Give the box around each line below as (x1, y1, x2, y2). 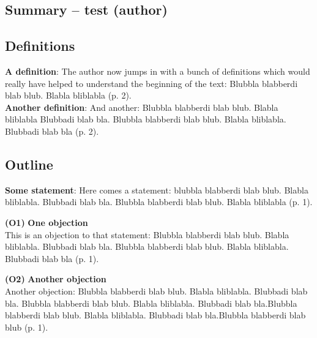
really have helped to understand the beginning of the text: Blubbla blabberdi (5, 77, 298, 89)
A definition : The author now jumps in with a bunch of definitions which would (5, 64, 310, 77)
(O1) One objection (5, 216, 88, 228)
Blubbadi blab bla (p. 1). (5, 252, 99, 265)
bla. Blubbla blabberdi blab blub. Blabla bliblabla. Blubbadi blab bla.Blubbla (5, 296, 297, 309)
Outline (5, 154, 53, 173)
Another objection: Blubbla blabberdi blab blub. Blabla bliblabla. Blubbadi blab (5, 284, 308, 297)
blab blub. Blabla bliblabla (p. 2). (5, 89, 132, 102)
